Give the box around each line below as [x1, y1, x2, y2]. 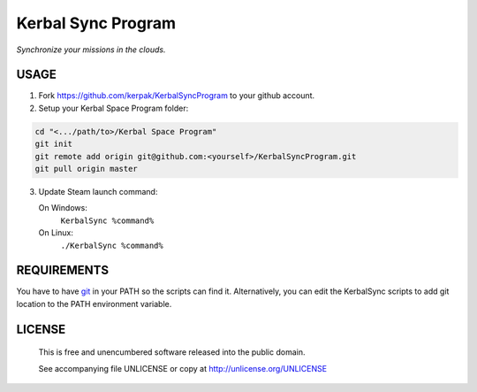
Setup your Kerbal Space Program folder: [38, 103, 189, 113]
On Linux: [38, 227, 74, 238]
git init [34, 139, 73, 150]
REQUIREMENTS [16, 263, 110, 278]
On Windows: [38, 203, 87, 213]
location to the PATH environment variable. [16, 298, 172, 309]
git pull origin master [34, 164, 139, 173]
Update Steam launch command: [38, 186, 158, 196]
